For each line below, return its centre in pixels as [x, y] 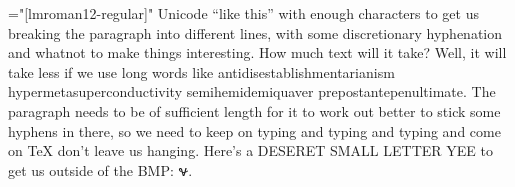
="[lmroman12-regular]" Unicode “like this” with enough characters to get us [243, 13]
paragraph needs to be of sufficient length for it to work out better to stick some [254, 110]
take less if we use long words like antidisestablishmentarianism [201, 71]
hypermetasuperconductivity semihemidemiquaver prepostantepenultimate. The [252, 91]
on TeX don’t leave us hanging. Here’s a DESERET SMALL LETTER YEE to [250, 150]
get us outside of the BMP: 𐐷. [100, 169]
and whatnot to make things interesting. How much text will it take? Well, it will [257, 52]
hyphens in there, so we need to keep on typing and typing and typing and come [254, 130]
